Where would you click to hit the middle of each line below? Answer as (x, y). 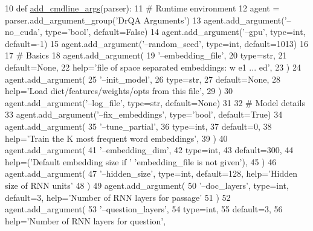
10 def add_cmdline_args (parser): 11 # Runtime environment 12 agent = (142, 8)
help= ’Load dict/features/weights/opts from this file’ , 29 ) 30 (119, 91)
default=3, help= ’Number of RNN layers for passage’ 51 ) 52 (118, 197)
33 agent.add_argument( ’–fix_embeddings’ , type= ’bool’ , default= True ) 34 (144, 114)
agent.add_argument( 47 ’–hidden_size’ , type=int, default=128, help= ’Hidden (151, 173)
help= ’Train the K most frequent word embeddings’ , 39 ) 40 (116, 138)
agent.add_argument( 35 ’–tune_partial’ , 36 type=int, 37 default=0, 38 (138, 126)
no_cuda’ (22, 32)
